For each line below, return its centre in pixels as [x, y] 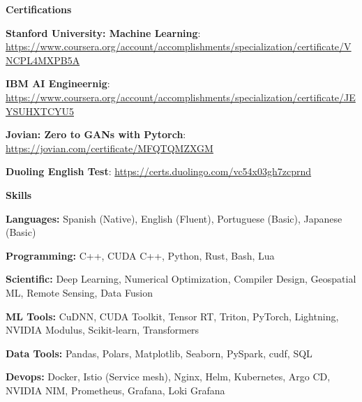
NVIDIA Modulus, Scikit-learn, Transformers [103, 330]
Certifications [39, 9]
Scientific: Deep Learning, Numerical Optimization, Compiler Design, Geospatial [181, 279]
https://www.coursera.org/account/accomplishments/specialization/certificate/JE [181, 97]
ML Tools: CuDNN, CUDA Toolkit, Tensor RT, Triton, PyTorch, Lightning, [172, 316]
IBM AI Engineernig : [58, 83]
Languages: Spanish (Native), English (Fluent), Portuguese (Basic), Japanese [174, 218]
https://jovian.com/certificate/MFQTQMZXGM [110, 148]
